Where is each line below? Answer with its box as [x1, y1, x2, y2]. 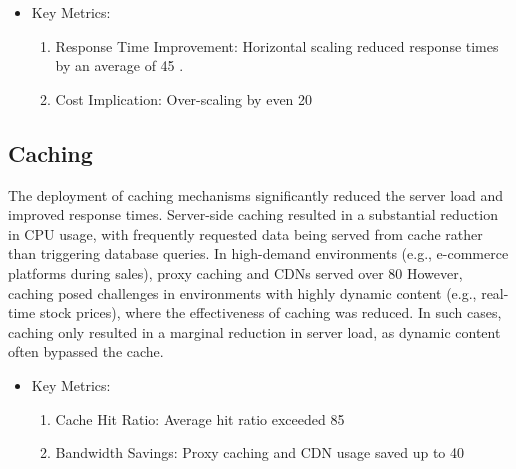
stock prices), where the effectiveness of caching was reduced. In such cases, [39, 302, 502, 323]
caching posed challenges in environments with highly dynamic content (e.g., [8, 282, 477, 303]
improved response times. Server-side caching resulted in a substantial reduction [8, 204, 498, 225]
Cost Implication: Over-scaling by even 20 [55, 88, 313, 109]
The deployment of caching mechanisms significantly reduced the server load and [8, 184, 504, 205]
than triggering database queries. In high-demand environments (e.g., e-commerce [8, 243, 509, 264]
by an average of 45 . [55, 55, 184, 76]
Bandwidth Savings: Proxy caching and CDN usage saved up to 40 [55, 442, 465, 463]
